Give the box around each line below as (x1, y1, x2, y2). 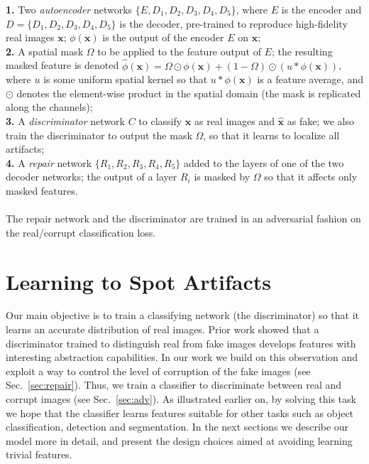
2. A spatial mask (6, 43, 84, 58)
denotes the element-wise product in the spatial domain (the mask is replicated (16, 85, 361, 100)
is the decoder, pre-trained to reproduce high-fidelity (119, 16, 348, 31)
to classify (138, 113, 182, 128)
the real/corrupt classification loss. (6, 225, 156, 239)
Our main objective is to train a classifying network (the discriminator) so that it (6, 308, 359, 323)
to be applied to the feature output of (97, 43, 261, 58)
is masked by (194, 169, 250, 184)
